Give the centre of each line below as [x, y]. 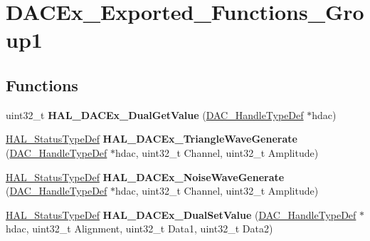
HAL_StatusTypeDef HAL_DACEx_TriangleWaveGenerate [152, 139]
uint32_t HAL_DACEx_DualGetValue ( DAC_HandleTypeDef [155, 114]
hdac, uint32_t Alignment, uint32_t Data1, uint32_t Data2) [139, 229]
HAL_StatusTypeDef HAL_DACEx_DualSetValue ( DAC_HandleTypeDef [181, 214]
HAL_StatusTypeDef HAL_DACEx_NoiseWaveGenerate [145, 176]
